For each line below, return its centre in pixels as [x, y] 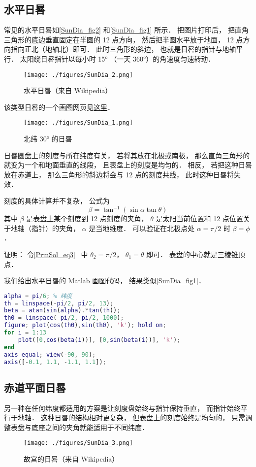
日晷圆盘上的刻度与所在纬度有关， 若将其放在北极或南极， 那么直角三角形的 [127, 155]
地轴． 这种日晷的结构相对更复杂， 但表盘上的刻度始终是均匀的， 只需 [131, 417]
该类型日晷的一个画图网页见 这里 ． [59, 107]
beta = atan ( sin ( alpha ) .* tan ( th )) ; [62, 311]
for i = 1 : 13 [25, 333]
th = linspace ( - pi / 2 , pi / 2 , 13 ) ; [59, 303]
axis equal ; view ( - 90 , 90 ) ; [50, 354]
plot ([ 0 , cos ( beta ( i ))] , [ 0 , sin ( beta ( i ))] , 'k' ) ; [99, 340]
